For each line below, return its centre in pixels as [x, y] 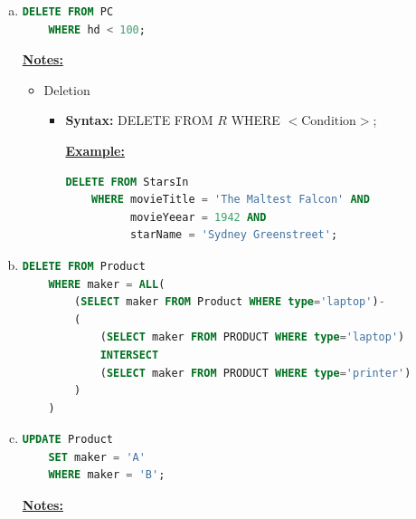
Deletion [67, 89]
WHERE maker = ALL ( [107, 284]
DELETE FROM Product [84, 266]
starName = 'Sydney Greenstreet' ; [234, 235]
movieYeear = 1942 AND [198, 217]
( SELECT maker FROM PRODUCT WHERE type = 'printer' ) [255, 373]
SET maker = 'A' [97, 457]
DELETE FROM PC [68, 12]
